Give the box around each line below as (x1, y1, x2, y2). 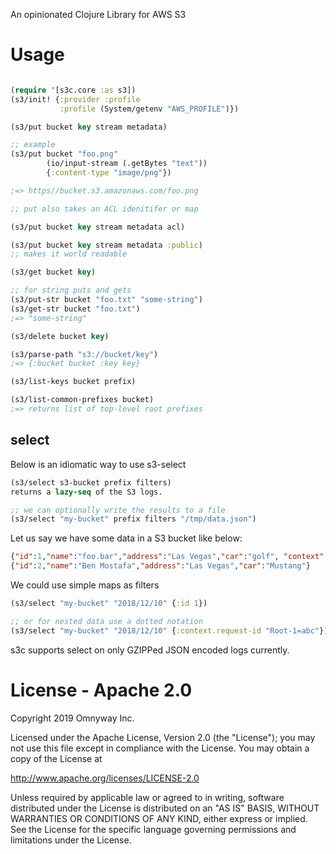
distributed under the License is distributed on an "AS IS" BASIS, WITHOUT (10, 802, 320, 814)
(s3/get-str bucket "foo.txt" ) (10, 304, 141, 314)
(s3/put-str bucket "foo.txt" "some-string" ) (10, 295, 203, 305)
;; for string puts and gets (10, 285, 132, 296)
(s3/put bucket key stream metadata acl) (10, 222, 186, 232)
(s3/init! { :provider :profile (10, 94, 141, 104)
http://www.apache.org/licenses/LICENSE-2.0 (10, 772, 200, 784)
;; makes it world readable (10, 249, 128, 259)
